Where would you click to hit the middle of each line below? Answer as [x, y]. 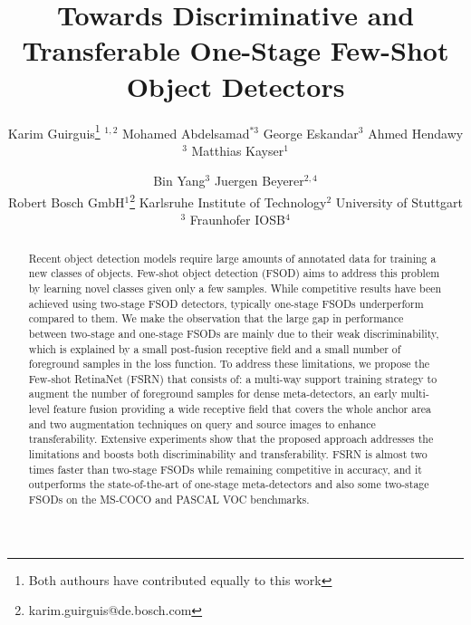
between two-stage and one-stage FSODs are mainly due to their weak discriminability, [234, 333]
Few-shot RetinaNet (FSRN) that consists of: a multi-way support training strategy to [233, 378]
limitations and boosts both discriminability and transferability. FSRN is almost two [228, 454]
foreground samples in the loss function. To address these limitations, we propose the [229, 364]
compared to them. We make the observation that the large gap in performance [216, 318]
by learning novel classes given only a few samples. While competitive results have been [235, 288]
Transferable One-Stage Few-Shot [235, 50]
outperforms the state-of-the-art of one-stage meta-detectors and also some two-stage [229, 484]
